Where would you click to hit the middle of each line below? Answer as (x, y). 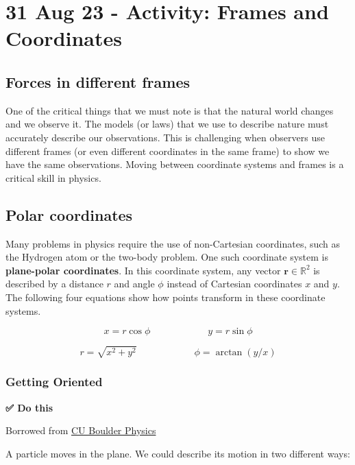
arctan (229, 353)
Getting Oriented (54, 382)
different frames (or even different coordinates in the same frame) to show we (168, 151)
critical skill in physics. (53, 177)
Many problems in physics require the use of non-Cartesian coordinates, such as (173, 243)
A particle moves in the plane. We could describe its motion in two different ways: (178, 453)
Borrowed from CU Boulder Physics (81, 430)
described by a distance (54, 284)
